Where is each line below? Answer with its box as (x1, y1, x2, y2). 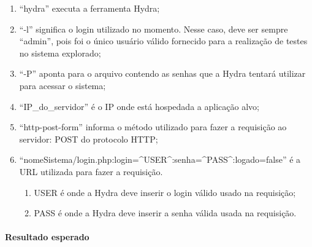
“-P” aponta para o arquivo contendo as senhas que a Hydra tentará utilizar (19, 67, 306, 80)
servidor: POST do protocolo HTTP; (19, 132, 158, 145)
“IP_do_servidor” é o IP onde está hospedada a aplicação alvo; (19, 100, 259, 112)
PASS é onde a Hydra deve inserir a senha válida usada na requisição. (34, 206, 297, 219)
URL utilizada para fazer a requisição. (19, 165, 163, 178)
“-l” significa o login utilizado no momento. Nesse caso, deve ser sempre (19, 22, 288, 35)
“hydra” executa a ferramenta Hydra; (19, 2, 160, 14)
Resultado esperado (5, 230, 89, 243)
